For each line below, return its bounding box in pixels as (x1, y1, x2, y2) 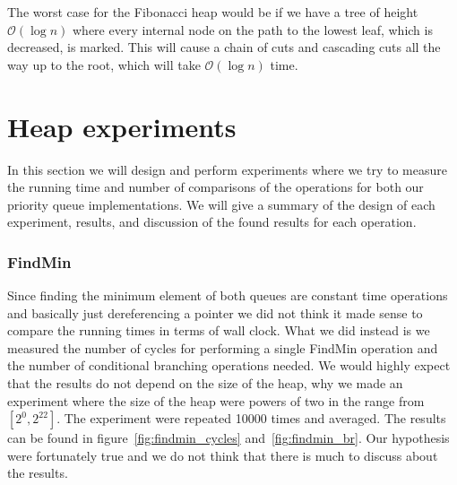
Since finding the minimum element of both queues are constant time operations (7, 286, 448, 305)
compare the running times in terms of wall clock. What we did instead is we (7, 321, 430, 340)
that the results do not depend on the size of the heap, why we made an (7, 374, 403, 393)
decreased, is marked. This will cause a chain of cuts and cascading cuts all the (7, 38, 441, 56)
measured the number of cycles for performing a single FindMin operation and (7, 338, 438, 357)
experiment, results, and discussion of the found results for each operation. (7, 212, 417, 231)
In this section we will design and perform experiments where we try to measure (7, 160, 447, 178)
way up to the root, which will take (7, 55, 201, 74)
